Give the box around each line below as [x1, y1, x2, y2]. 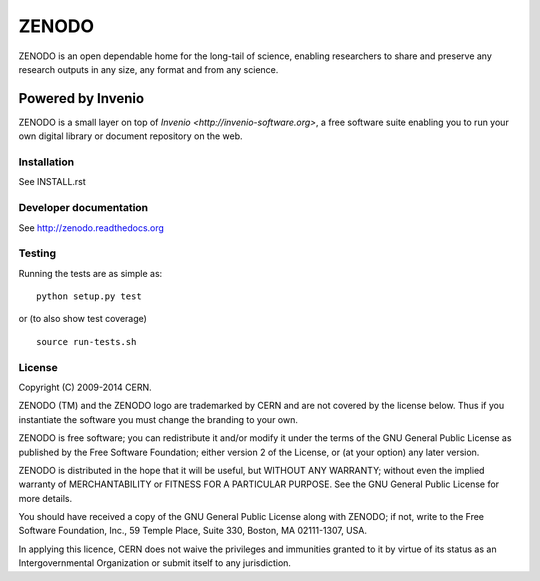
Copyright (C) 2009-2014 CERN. [18, 381, 152, 393]
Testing [18, 246, 57, 260]
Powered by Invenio [18, 90, 145, 107]
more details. [18, 492, 73, 504]
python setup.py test [36, 291, 142, 302]
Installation [18, 155, 75, 169]
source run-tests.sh [36, 336, 137, 347]
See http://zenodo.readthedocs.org [18, 221, 165, 234]
